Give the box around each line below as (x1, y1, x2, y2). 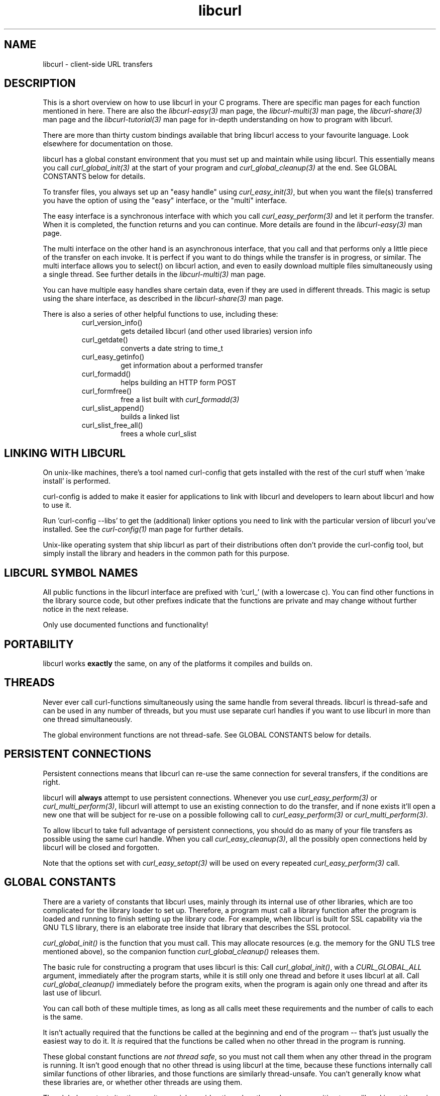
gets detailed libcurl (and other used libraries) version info (121, 327, 312, 336)
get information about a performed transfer (121, 361, 263, 370)
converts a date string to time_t (121, 344, 224, 353)
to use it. (43, 501, 71, 510)
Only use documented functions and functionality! (43, 620, 208, 629)
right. (43, 777, 60, 786)
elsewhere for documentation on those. (43, 139, 173, 148)
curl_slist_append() (81, 404, 145, 413)
